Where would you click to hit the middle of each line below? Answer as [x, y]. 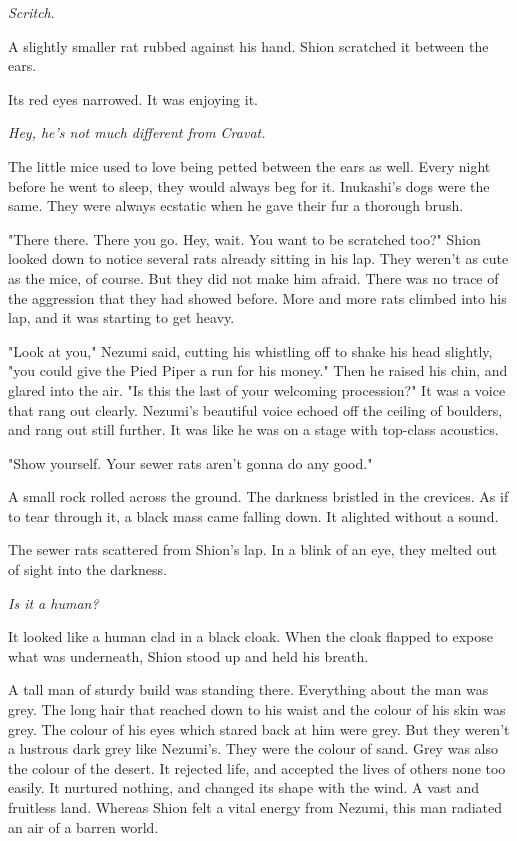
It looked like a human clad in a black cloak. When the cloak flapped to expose [251, 636]
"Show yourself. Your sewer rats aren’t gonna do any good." [190, 462]
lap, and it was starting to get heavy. [121, 317]
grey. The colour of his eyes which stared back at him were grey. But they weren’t [259, 728]
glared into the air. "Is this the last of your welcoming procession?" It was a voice [257, 389]
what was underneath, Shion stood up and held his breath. [188, 655]
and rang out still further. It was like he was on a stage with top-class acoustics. [253, 429]
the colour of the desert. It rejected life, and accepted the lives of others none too [257, 767]
